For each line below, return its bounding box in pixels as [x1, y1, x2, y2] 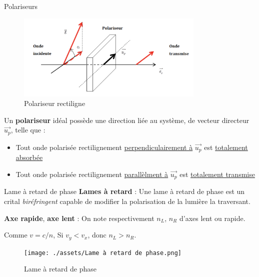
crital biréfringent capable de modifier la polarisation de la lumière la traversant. [4, 195, 250, 206]
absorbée [15, 152, 43, 162]
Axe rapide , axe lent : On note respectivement [4, 212, 154, 223]
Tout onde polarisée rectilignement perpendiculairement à [15, 141, 193, 152]
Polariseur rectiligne [24, 98, 85, 108]
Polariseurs [4, 1, 37, 11]
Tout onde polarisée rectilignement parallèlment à [15, 168, 168, 179]
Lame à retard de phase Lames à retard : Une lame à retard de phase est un [4, 186, 245, 196]
